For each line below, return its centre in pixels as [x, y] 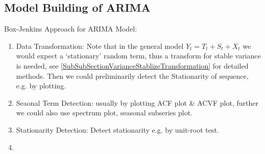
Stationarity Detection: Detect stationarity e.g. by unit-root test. [117, 129]
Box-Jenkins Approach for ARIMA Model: [71, 29]
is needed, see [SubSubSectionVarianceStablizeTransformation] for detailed [132, 65]
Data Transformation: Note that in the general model [100, 45]
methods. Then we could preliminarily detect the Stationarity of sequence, [132, 75]
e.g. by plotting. [41, 86]
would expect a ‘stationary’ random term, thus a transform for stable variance [138, 56]
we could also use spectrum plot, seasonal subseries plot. [104, 113]
